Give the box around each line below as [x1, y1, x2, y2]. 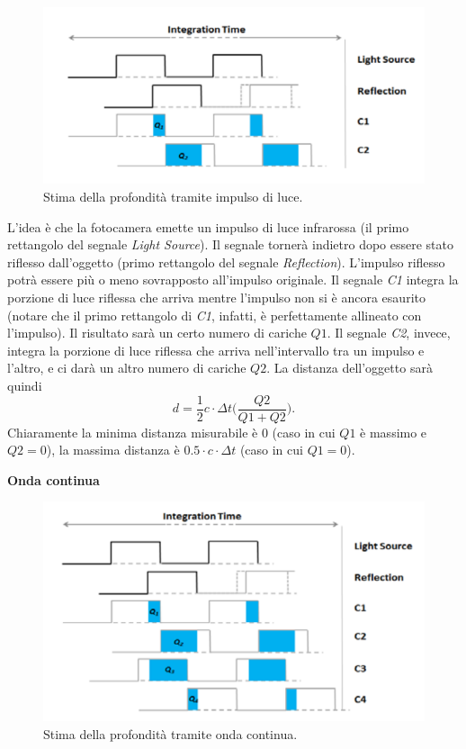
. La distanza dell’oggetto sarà [266, 358, 433, 377]
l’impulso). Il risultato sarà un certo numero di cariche [7, 323, 307, 342]
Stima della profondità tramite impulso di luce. [43, 187, 303, 205]
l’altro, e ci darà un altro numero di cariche [7, 358, 246, 377]
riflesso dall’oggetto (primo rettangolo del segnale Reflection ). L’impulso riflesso [7, 252, 445, 271]
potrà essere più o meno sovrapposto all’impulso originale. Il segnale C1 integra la [7, 270, 459, 289]
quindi [7, 375, 42, 394]
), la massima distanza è [46, 440, 180, 459]
